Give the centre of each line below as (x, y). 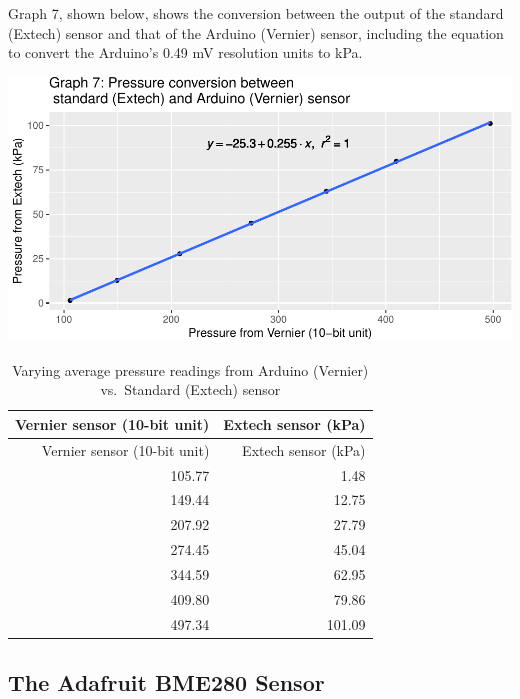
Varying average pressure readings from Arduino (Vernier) (190, 369)
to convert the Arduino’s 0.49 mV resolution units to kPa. (185, 52)
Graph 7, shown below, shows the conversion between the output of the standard (256, 13)
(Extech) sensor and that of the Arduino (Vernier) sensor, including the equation (256, 32)
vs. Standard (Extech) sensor (190, 389)
